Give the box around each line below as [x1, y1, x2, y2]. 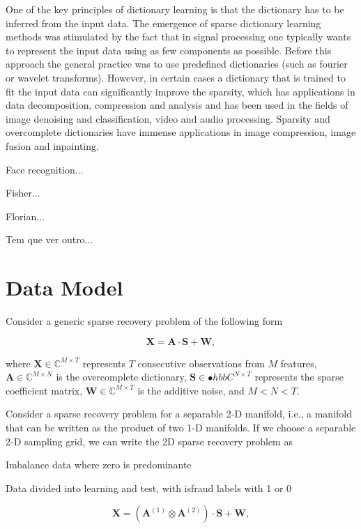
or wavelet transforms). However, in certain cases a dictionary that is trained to [6, 70, 346, 84]
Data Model [6, 273, 123, 302]
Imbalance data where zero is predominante [6, 457, 192, 472]
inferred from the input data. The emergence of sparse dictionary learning [6, 15, 321, 30]
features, [280, 355, 317, 370]
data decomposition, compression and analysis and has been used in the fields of [6, 98, 348, 112]
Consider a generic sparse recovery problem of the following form [6, 314, 283, 328]
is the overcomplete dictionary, [56, 369, 187, 384]
